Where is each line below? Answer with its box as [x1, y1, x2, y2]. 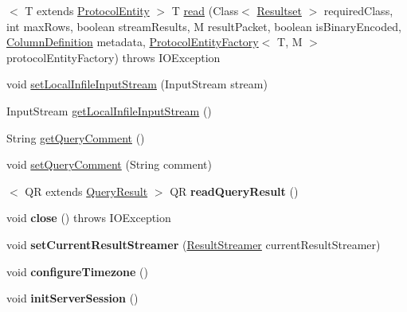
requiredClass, [323, 2, 393, 18]
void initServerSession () [6, 290, 139, 306]
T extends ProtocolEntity [25, 2, 150, 18]
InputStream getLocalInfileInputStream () [6, 102, 212, 119]
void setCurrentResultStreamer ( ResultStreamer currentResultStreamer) [6, 236, 381, 252]
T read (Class [171, 2, 239, 18]
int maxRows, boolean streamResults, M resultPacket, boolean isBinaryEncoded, [6, 18, 401, 34]
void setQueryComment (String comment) [6, 156, 212, 173]
